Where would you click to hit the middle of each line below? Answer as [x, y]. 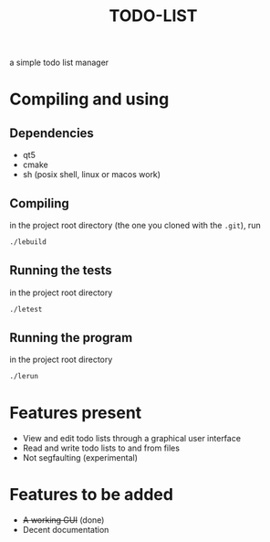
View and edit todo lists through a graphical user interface [132, 439]
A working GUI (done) [63, 520]
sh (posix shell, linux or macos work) [92, 175]
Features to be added [91, 495]
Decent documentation [66, 530]
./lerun [24, 377]
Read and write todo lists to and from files [101, 448]
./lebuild [28, 242]
